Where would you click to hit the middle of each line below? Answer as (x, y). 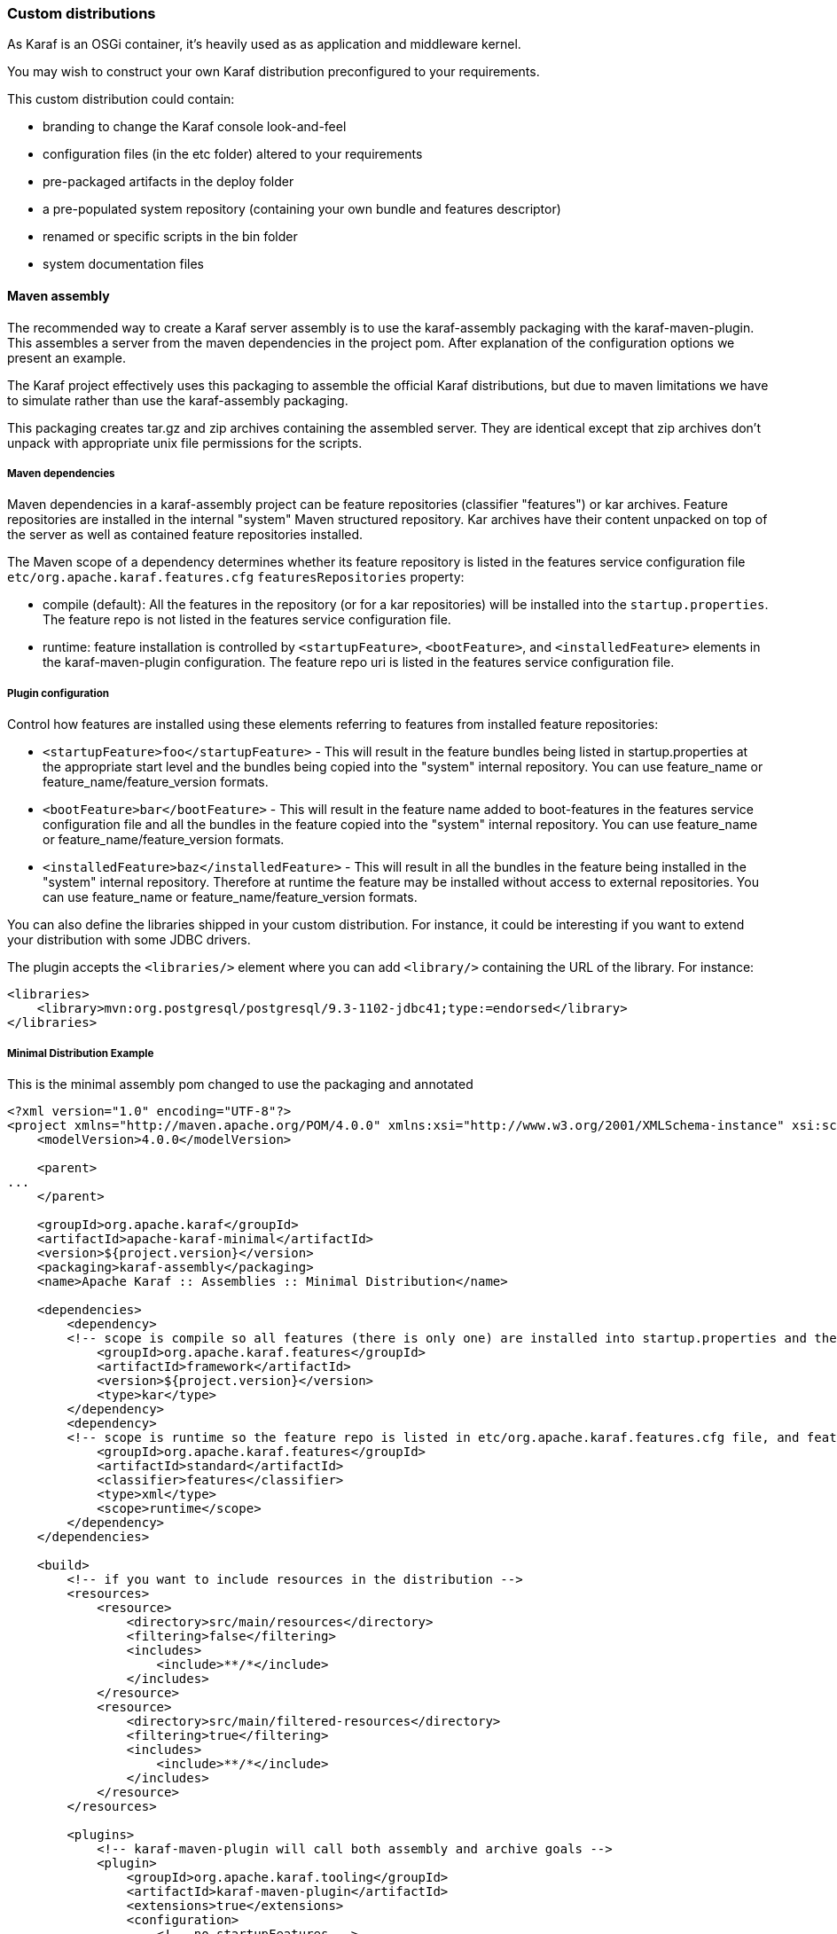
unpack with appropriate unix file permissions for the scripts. (185, 442)
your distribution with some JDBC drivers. (129, 940)
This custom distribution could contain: (121, 99)
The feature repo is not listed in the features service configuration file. (247, 620)
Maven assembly (59, 295)
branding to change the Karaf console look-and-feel (195, 127)
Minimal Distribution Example (81, 1053)
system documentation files (123, 264)
